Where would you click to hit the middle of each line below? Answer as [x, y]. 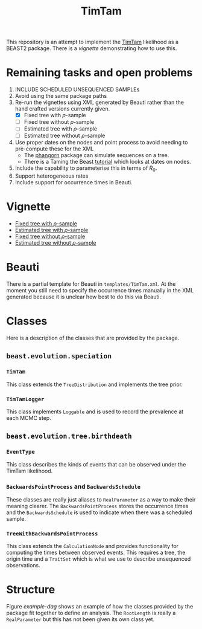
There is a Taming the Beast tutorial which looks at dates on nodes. [107, 162]
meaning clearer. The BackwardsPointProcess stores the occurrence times [97, 506]
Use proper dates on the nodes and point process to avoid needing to [101, 143]
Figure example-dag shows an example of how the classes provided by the [100, 607]
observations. [23, 566]
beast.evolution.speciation [59, 356]
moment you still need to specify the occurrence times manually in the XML [100, 291]
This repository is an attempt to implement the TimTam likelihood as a [93, 42]
